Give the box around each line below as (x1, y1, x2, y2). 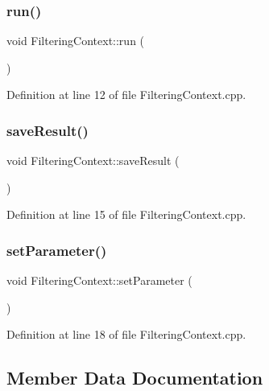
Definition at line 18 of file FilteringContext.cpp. (6, 326, 246, 343)
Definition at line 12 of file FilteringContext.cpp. (6, 86, 246, 103)
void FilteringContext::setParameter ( (6, 272, 192, 289)
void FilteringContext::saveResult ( (6, 152, 180, 169)
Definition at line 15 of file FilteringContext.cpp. (6, 206, 246, 223)
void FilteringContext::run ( (6, 32, 145, 49)
